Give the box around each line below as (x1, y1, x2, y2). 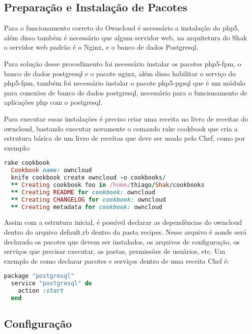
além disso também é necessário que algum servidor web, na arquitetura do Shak (4, 32, 247, 42)
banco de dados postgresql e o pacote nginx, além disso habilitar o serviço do (4, 68, 236, 78)
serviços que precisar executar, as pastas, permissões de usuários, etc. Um (4, 246, 225, 256)
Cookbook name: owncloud (11, 167, 92, 174)
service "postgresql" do (11, 280, 92, 287)
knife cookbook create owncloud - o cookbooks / (11, 174, 166, 182)
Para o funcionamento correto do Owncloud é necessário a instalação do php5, (4, 23, 240, 33)
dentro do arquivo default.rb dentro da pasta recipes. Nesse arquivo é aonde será (4, 227, 247, 237)
